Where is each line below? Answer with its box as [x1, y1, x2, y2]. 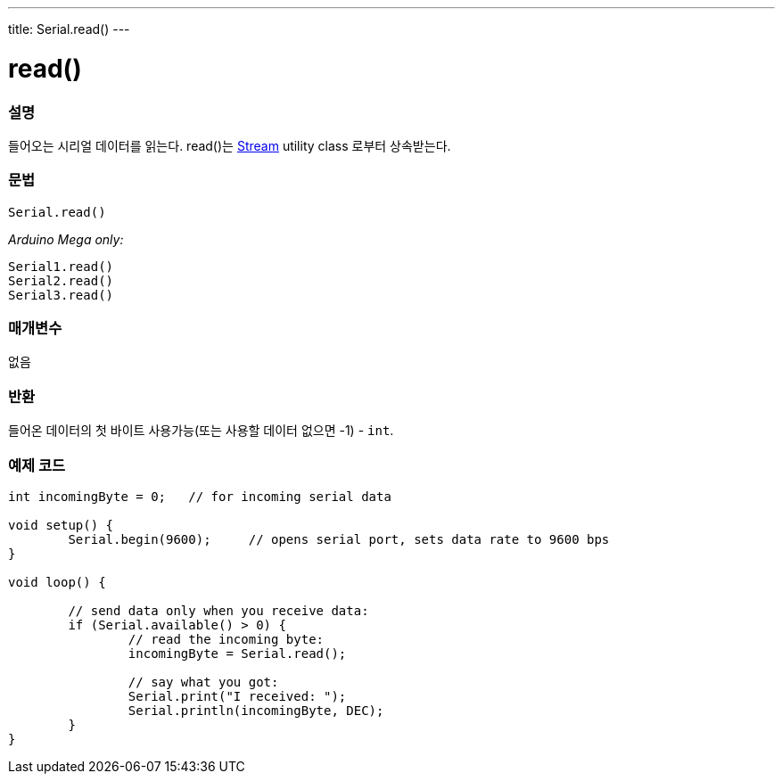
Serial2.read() [8, 273, 114, 288]
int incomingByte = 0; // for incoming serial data [8, 489, 391, 504]
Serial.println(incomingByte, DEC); [128, 703, 384, 718]
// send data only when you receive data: [68, 603, 369, 618]
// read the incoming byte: [128, 631, 325, 646]
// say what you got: [128, 674, 279, 689]
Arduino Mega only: [8, 231, 124, 247]
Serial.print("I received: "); [128, 688, 347, 703]
